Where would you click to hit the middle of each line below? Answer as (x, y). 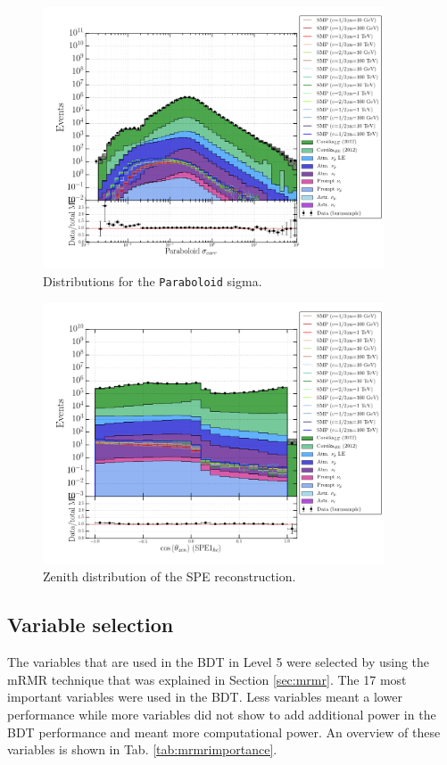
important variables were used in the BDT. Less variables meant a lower (205, 697)
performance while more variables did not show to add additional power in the (222, 714)
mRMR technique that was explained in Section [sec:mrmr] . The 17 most (207, 679)
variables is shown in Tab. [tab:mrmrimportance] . (142, 749)
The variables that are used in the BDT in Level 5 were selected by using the (219, 662)
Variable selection (91, 625)
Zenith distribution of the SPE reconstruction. (170, 576)
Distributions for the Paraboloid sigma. (153, 280)
